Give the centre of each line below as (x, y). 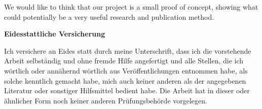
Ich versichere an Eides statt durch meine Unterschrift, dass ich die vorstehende (128, 50)
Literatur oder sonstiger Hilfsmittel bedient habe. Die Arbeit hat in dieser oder (127, 90)
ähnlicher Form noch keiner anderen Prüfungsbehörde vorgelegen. (106, 100)
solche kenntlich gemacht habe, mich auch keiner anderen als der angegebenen (125, 80)
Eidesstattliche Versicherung (55, 34)
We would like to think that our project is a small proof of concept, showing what (131, 7)
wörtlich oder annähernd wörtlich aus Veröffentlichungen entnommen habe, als (126, 70)
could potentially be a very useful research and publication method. (109, 16)
